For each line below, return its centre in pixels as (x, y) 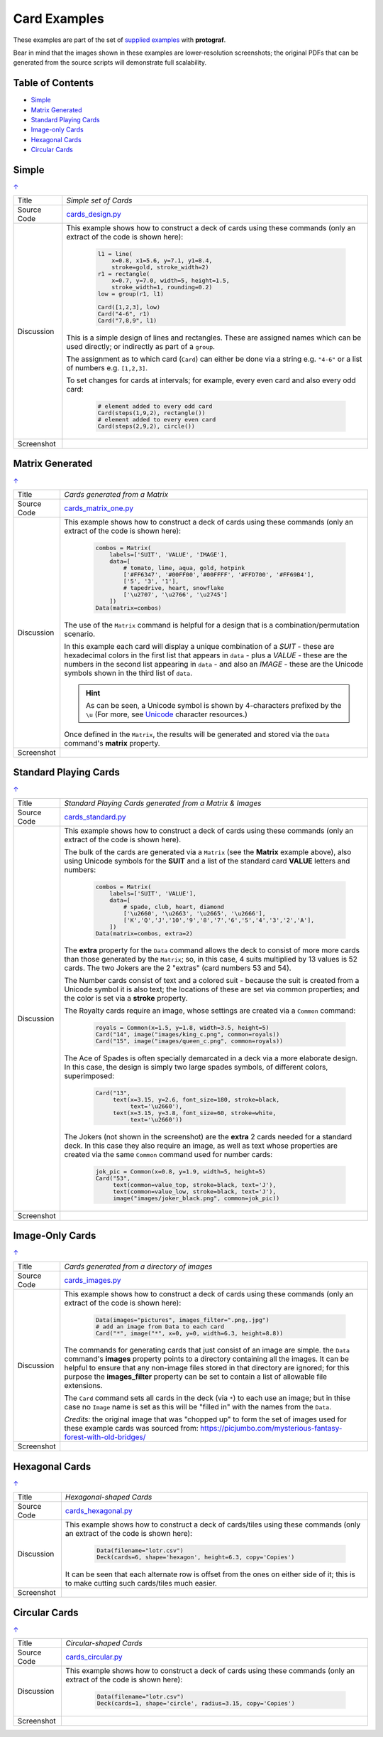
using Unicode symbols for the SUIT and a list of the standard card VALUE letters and (207, 861)
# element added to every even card (157, 420)
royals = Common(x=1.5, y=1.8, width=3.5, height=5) (182, 1028)
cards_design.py (94, 215)
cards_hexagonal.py (99, 1511)
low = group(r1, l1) (131, 294)
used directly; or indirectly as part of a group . (141, 347)
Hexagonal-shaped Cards (109, 1497)
